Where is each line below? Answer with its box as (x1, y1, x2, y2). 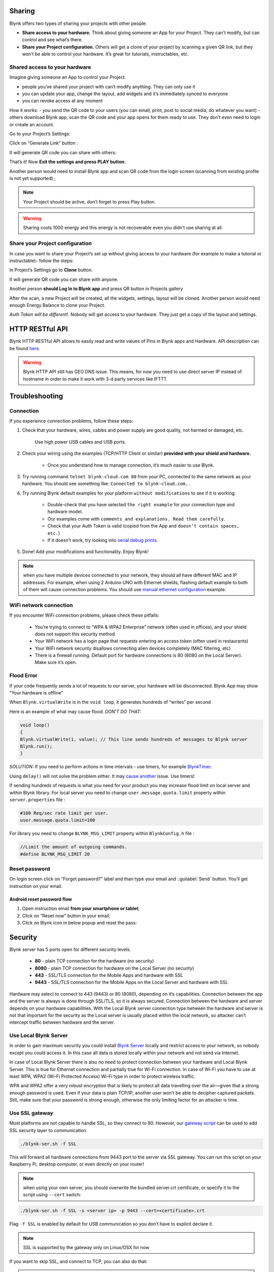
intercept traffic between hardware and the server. (9, 1019, 115, 1025)
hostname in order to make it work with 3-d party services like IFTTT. (23, 375, 168, 382)
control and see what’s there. (22, 37, 83, 43)
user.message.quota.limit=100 (20, 817, 95, 823)
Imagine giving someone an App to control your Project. (9, 74, 126, 80)
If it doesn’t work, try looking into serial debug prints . (47, 537, 158, 543)
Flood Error (9, 672, 38, 679)
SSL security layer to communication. (9, 1127, 88, 1133)
